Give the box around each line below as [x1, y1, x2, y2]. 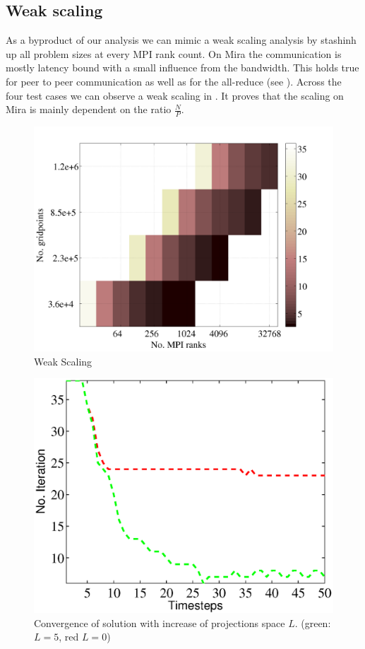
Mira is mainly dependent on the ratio [6, 102, 172, 117]
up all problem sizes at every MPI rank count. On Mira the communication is [6, 46, 342, 61]
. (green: [294, 615, 331, 630]
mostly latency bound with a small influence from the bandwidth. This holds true [6, 60, 359, 75]
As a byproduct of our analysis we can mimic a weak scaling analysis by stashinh [6, 33, 357, 47]
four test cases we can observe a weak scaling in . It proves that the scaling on [6, 88, 344, 103]
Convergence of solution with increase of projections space [34, 615, 285, 630]
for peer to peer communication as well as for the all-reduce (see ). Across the [6, 74, 342, 88]
